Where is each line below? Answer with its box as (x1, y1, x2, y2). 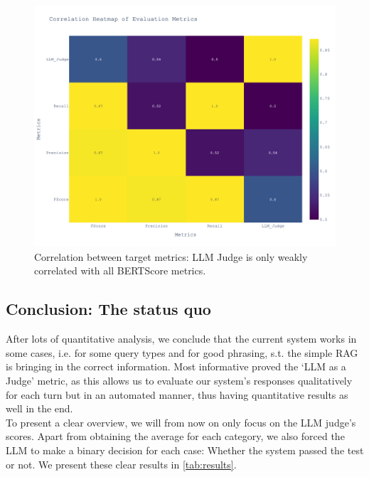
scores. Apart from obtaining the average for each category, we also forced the (6, 429, 345, 444)
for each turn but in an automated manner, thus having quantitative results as (6, 387, 348, 402)
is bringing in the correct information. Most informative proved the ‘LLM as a (6, 359, 346, 374)
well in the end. (6, 401, 73, 416)
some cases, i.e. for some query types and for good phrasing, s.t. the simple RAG (6, 345, 358, 360)
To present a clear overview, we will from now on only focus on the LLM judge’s (6, 414, 356, 429)
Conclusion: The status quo (6, 298, 211, 320)
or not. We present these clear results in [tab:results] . (6, 456, 237, 471)
